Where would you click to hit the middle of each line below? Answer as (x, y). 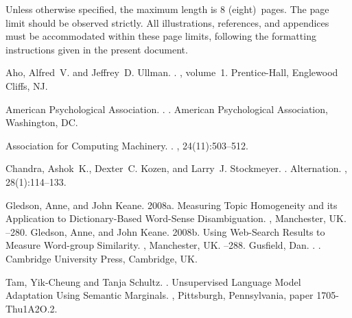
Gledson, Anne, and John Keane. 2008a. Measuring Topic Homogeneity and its (172, 205)
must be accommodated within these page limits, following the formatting (161, 36)
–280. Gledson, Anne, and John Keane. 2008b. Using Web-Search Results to (165, 231)
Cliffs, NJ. (27, 85)
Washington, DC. (42, 122)
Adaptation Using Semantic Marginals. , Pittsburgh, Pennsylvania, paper (160, 295)
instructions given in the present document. (97, 49)
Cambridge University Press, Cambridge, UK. (102, 258)
